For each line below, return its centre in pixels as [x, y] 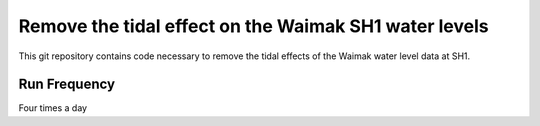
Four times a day [53, 108]
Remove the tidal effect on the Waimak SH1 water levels [253, 26]
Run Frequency [66, 84]
